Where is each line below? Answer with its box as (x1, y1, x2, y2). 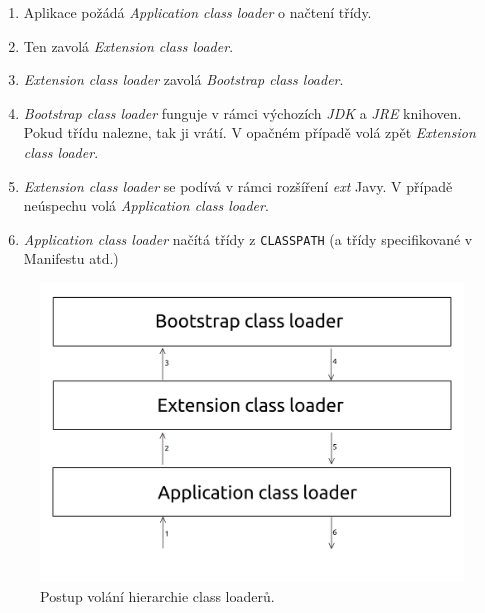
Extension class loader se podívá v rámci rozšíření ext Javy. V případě (23, 175, 453, 196)
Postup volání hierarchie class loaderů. (40, 585, 275, 606)
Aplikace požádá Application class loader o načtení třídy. (23, 2, 372, 22)
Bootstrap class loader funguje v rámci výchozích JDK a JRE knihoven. (23, 102, 462, 123)
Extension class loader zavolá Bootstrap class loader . (23, 69, 344, 90)
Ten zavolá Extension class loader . (23, 35, 234, 56)
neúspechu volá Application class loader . (23, 195, 269, 216)
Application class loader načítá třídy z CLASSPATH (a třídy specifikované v (23, 228, 473, 249)
